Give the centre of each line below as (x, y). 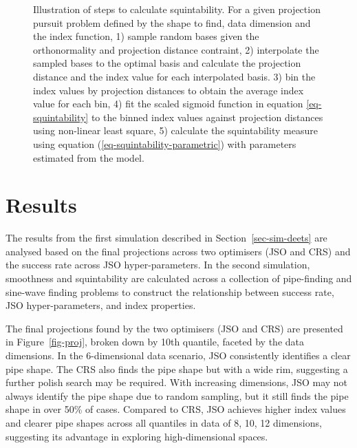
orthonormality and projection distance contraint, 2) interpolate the (176, 49)
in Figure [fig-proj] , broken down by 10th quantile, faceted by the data (155, 342)
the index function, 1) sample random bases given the (146, 36)
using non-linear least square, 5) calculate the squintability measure (175, 130)
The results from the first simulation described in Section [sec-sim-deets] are (166, 238)
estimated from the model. (89, 157)
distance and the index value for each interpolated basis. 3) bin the (174, 76)
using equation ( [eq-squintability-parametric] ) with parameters (165, 143)
